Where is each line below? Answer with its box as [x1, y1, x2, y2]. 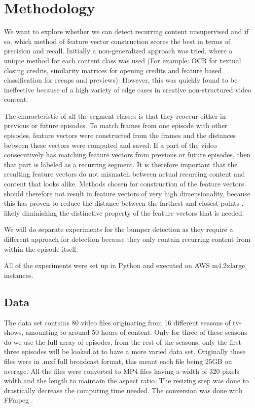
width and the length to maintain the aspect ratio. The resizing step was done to [4, 375, 249, 386]
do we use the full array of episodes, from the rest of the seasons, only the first [4, 336, 242, 347]
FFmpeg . [4, 395, 33, 405]
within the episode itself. [4, 243, 78, 254]
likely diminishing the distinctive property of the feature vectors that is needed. [4, 207, 244, 218]
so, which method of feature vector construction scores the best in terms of [4, 36, 230, 46]
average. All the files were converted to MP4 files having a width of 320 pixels [4, 365, 239, 376]
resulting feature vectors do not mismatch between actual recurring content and [4, 169, 245, 179]
